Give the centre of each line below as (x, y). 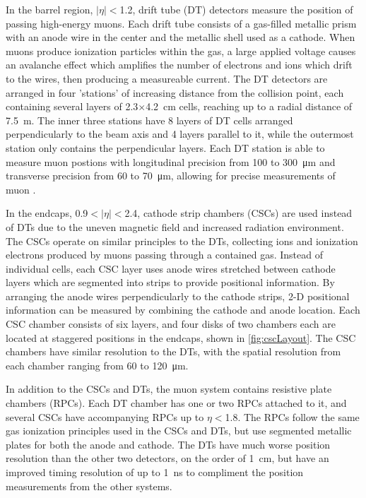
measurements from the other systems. (89, 486)
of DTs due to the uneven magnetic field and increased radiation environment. (175, 226)
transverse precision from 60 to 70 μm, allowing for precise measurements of (171, 176)
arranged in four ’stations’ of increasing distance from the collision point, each (175, 92)
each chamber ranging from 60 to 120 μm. (97, 365)
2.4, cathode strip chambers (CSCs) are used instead (238, 213)
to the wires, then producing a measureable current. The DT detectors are (167, 78)
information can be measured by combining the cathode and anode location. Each (183, 310)
